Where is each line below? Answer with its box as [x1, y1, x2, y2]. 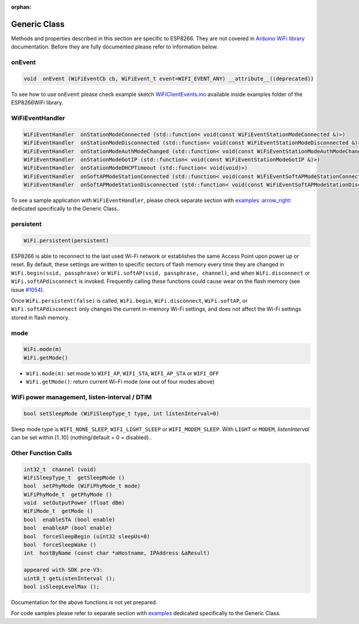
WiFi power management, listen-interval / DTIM [11, 393, 152, 401]
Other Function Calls [11, 448, 72, 457]
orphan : [11, 4, 32, 10]
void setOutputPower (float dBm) [23, 499, 125, 507]
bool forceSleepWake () [23, 541, 97, 548]
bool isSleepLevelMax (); [23, 583, 100, 590]
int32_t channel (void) [23, 466, 97, 473]
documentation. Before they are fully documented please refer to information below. [11, 43, 218, 50]
